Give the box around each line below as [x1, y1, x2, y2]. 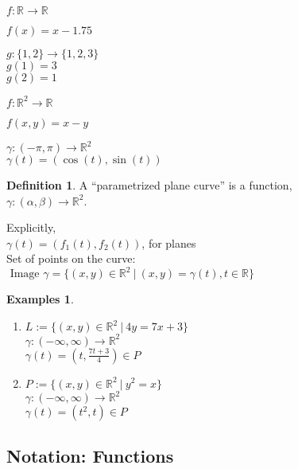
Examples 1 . [6, 291, 74, 307]
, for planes [141, 234, 196, 251]
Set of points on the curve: [6, 250, 136, 267]
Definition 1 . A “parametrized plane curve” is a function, [6, 177, 292, 193]
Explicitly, [6, 219, 56, 236]
